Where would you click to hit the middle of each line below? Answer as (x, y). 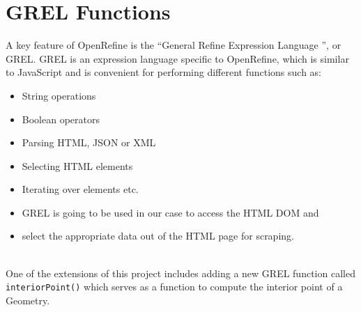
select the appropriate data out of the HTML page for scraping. (158, 236)
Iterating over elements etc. (80, 189)
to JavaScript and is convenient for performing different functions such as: (163, 72)
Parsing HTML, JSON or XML (89, 142)
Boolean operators (61, 119)
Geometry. (28, 300)
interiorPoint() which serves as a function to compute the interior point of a (174, 287)
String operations (59, 95)
